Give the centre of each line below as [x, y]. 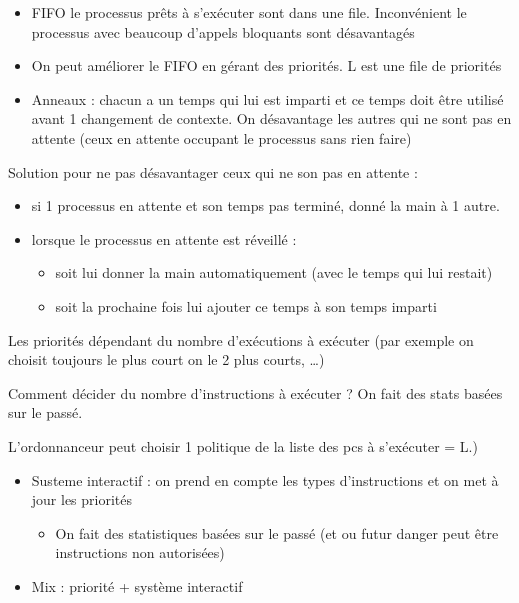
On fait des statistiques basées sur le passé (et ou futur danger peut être [277, 532]
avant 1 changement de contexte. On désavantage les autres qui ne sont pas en [271, 118]
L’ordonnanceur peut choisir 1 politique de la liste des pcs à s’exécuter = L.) [243, 445]
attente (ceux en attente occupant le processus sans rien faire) [221, 137]
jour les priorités [82, 499]
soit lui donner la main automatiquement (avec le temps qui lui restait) [274, 272]
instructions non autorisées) [140, 552]
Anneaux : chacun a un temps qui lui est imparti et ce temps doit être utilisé [267, 98]
